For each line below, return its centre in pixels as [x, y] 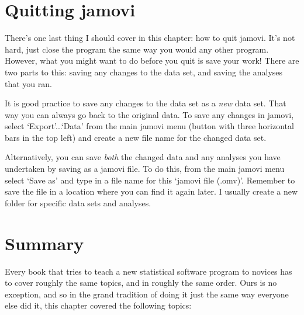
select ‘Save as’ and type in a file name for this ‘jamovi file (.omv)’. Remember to [150, 180]
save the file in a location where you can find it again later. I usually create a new [151, 191]
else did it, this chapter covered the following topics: [98, 305]
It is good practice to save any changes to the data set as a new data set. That [146, 103]
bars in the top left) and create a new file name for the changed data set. [136, 137]
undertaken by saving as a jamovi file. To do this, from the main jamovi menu [145, 169]
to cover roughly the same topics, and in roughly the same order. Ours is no [141, 283]
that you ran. [28, 83]
